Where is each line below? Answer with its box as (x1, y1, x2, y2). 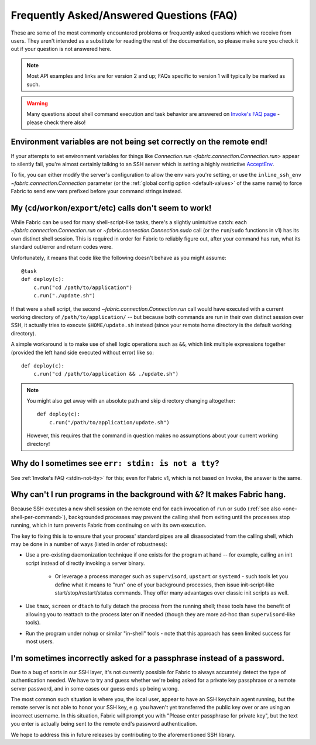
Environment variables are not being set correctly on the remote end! (11, 137, 268, 147)
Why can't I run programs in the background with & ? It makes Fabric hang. (11, 489, 286, 500)
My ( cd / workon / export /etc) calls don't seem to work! (11, 202, 212, 213)
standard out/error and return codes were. (11, 243, 114, 250)
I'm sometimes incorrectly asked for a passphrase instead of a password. (11, 653, 285, 663)
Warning (26, 99, 48, 107)
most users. (25, 638, 54, 645)
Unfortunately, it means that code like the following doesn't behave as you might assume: (11, 254, 226, 261)
